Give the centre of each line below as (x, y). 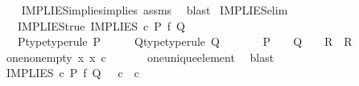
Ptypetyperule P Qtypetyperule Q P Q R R (185, 41)
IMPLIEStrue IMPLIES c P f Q (101, 25)
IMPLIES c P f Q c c (72, 73)
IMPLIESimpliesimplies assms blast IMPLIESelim (155, 10)
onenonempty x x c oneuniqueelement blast (140, 57)
